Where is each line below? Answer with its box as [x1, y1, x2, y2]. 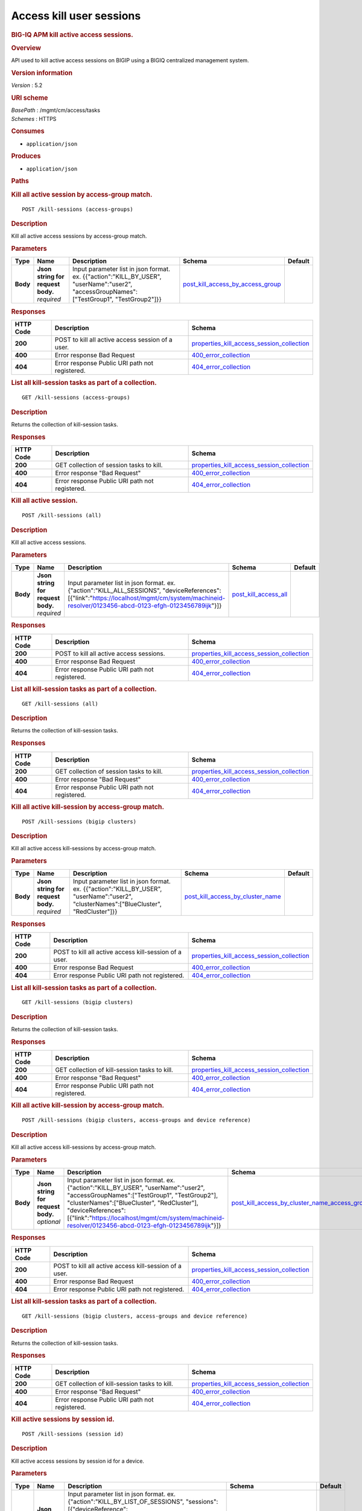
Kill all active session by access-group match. [11, 190, 153, 199]
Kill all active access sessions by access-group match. [11, 233, 147, 240]
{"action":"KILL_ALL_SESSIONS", [67, 586, 161, 595]
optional [37, 1218, 60, 1226]
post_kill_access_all [232, 590, 288, 598]
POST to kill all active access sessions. [55, 649, 165, 658]
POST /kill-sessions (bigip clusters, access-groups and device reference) [22, 1117, 251, 1124]
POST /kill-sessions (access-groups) [22, 205, 134, 213]
